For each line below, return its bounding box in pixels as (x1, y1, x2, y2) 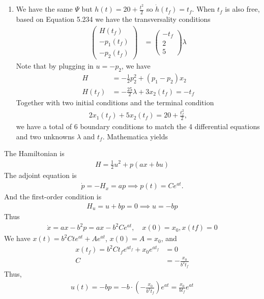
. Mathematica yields (102, 131, 168, 141)
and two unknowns (16, 131, 75, 141)
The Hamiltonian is (4, 148, 65, 159)
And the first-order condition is (4, 191, 102, 202)
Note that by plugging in (16, 61, 94, 71)
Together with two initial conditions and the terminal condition (16, 97, 214, 108)
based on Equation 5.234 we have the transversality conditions (16, 13, 211, 24)
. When (192, 4, 215, 14)
